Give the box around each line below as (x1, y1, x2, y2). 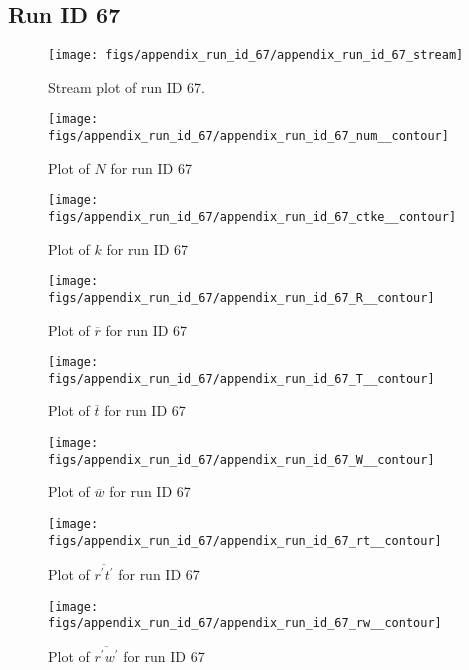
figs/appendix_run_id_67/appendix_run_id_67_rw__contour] (48, 616, 442, 631)
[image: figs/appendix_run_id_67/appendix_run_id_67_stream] (48, 48, 464, 63)
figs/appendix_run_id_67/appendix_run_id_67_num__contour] (48, 129, 449, 144)
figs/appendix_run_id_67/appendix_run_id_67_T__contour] (48, 371, 435, 386)
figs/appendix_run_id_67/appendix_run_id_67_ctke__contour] (48, 210, 457, 225)
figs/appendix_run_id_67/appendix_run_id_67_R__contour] (48, 290, 435, 305)
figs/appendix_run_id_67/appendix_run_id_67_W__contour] (48, 452, 435, 467)
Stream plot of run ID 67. (48, 76, 206, 97)
